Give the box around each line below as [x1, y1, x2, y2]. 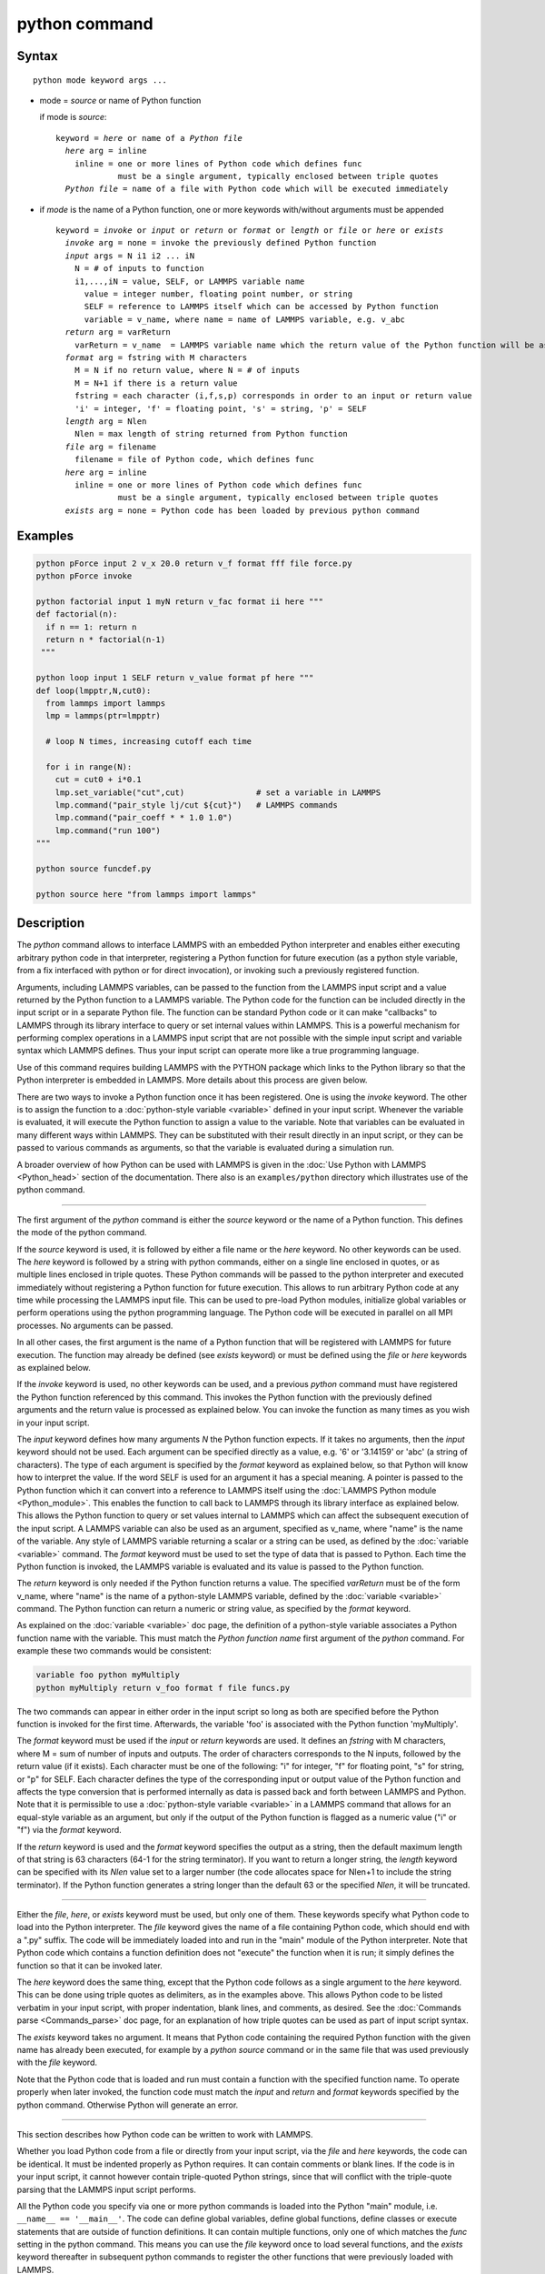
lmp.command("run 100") [54, 825, 161, 836]
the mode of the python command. [16, 1227, 147, 1238]
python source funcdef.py [35, 864, 152, 874]
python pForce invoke [35, 571, 133, 581]
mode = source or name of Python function [39, 95, 202, 106]
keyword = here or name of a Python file [55, 133, 243, 143]
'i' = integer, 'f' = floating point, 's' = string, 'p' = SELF [74, 403, 367, 414]
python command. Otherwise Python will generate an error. [16, 2099, 239, 2110]
